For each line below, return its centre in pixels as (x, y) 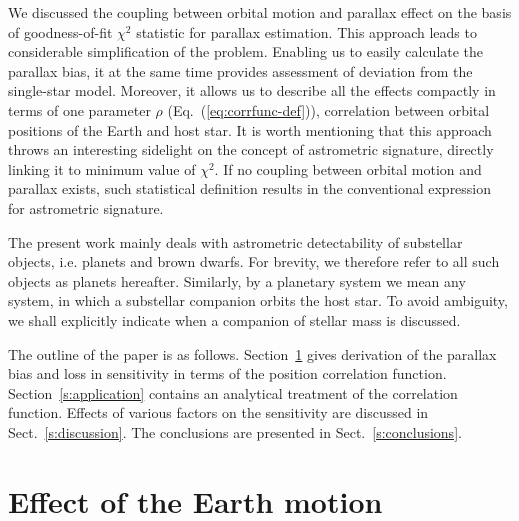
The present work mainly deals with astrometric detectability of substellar (235, 241)
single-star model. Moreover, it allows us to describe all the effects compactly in (252, 90)
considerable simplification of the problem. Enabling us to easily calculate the (246, 51)
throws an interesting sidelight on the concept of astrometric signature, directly (251, 149)
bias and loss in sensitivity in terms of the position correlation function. (227, 373)
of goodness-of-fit (60, 31)
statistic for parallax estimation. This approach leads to (306, 31)
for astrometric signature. (86, 207)
